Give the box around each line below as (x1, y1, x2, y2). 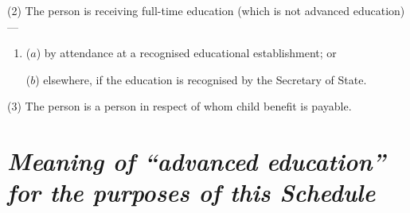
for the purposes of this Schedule (7, 176, 376, 209)
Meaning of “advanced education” (7, 145, 385, 178)
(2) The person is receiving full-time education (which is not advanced (7, 2, 350, 18)
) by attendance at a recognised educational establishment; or (36, 45, 337, 61)
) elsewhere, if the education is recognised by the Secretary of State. (35, 71, 367, 87)
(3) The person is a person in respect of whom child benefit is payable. (7, 98, 352, 114)
